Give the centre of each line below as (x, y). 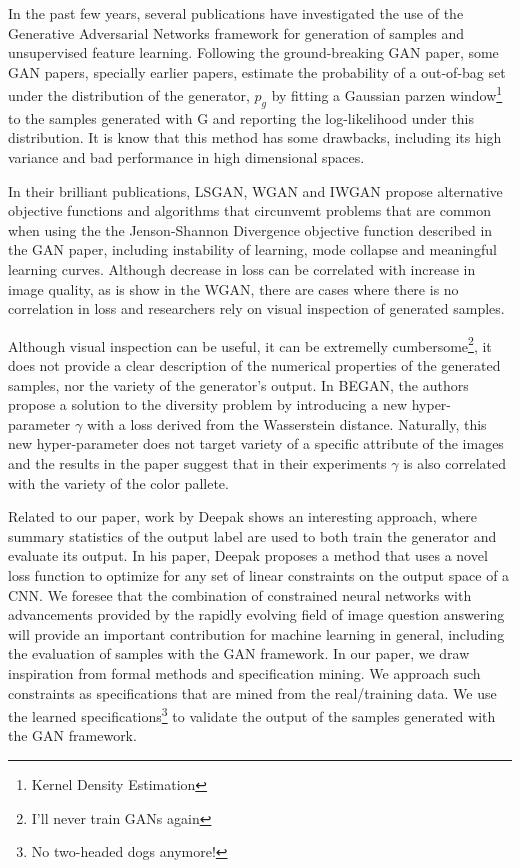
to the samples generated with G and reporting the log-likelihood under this (241, 117)
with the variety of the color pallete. (118, 482)
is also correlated (455, 462)
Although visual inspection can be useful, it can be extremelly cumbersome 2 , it (250, 344)
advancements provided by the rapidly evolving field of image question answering (256, 614)
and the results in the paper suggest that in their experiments (197, 462)
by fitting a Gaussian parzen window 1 (387, 94)
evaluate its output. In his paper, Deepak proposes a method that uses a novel (248, 555)
